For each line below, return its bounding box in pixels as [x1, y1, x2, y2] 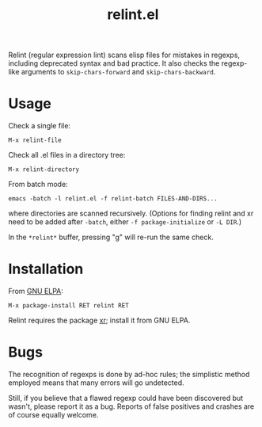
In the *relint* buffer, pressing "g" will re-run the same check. [8, 232, 214, 242]
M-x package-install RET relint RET [8, 302, 129, 310]
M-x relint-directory [8, 166, 80, 173]
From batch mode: [8, 180, 69, 189]
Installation [8, 260, 84, 278]
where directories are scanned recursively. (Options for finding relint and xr [8, 208, 254, 219]
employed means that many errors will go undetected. [8, 378, 184, 387]
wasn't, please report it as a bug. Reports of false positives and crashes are [8, 402, 255, 411]
